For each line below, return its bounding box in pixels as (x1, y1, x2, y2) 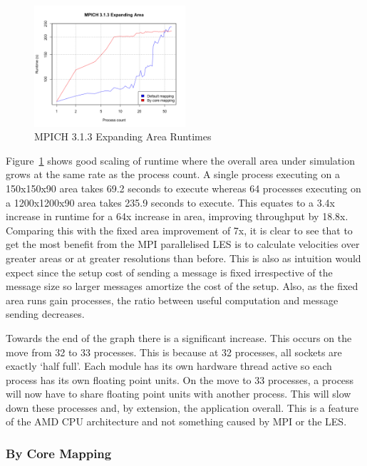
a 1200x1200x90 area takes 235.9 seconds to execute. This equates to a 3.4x (6, 195, 335, 209)
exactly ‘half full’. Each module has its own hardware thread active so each (6, 358, 332, 373)
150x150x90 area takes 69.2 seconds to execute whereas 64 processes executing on (6, 180, 361, 195)
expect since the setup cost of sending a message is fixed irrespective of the (6, 264, 333, 279)
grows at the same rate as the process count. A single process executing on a (6, 167, 340, 182)
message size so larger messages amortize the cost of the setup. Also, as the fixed (6, 279, 358, 294)
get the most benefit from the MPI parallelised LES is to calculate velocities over (6, 237, 360, 252)
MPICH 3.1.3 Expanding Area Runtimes (34, 129, 212, 144)
